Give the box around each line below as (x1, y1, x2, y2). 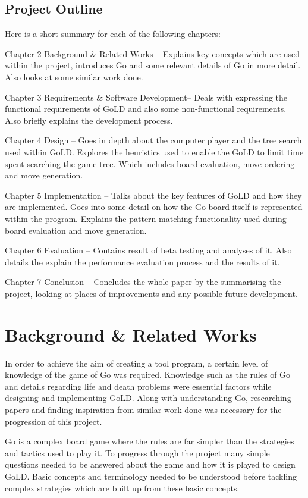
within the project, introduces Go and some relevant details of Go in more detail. (5, 59, 301, 71)
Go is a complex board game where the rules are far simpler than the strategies (5, 435, 294, 447)
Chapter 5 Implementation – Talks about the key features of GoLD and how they (5, 189, 302, 201)
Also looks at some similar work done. (5, 70, 143, 83)
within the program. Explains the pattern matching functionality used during (5, 212, 287, 224)
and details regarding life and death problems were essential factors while (5, 380, 272, 392)
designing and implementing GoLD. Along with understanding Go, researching (5, 391, 291, 404)
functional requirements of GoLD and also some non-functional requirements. (5, 102, 287, 115)
